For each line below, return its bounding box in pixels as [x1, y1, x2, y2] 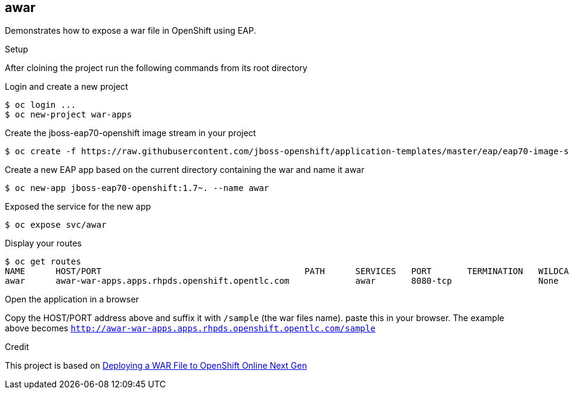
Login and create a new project [5, 81, 128, 92]
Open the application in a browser [5, 294, 139, 305]
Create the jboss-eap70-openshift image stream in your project [5, 128, 256, 139]
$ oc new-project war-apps [5, 110, 132, 120]
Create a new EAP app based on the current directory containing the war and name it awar [5, 164, 365, 175]
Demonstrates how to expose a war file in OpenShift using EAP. [5, 25, 256, 36]
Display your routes [5, 238, 82, 249]
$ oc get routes [5, 257, 81, 267]
